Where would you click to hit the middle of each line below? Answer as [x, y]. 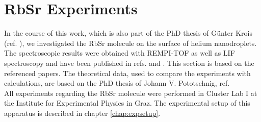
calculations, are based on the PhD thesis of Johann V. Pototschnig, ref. [117, 83]
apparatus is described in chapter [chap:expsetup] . [82, 113]
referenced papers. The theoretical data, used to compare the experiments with [127, 73]
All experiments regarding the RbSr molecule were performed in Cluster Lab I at [131, 93]
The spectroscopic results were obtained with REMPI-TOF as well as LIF [120, 53]
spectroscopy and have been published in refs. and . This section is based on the [129, 63]
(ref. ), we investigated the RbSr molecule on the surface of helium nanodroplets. [130, 43]
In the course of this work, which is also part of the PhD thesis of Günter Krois [128, 33]
